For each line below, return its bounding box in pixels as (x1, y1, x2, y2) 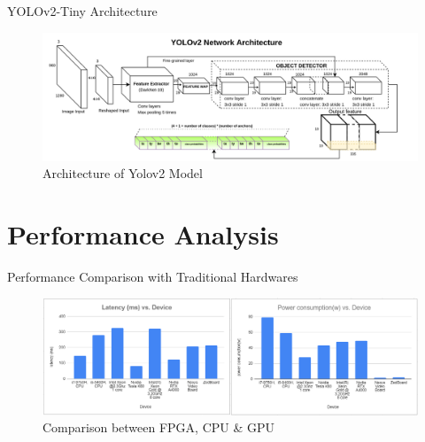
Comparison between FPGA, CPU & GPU (42, 418, 275, 437)
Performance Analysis (7, 215, 279, 252)
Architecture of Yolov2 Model (42, 164, 203, 182)
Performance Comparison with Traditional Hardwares (7, 267, 298, 285)
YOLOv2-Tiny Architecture (7, 2, 158, 19)
